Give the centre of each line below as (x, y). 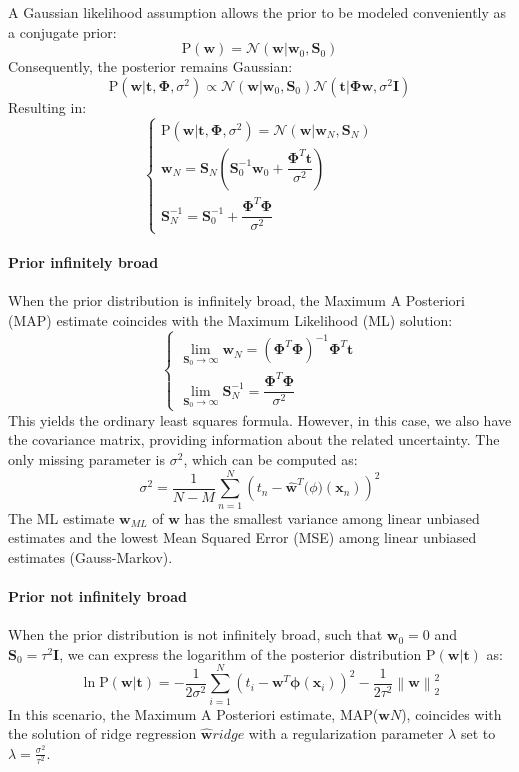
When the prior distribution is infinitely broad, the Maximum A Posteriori (236, 300)
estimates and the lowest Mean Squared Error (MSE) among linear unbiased (242, 537)
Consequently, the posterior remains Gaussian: (150, 66)
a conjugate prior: (62, 31)
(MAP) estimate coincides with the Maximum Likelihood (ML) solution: (230, 319)
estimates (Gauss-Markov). (90, 556)
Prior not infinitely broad (97, 596)
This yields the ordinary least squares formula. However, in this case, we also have (260, 419)
